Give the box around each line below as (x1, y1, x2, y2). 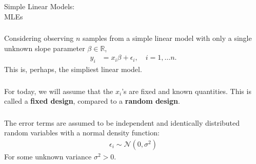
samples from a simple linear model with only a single (82, 33, 252, 43)
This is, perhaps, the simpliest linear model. (4, 64, 142, 75)
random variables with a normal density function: (4, 127, 160, 138)
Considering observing (4, 33, 74, 43)
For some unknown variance (4, 151, 92, 161)
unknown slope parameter (4, 42, 85, 53)
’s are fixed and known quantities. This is (122, 85, 251, 96)
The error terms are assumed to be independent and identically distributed (4, 117, 240, 128)
